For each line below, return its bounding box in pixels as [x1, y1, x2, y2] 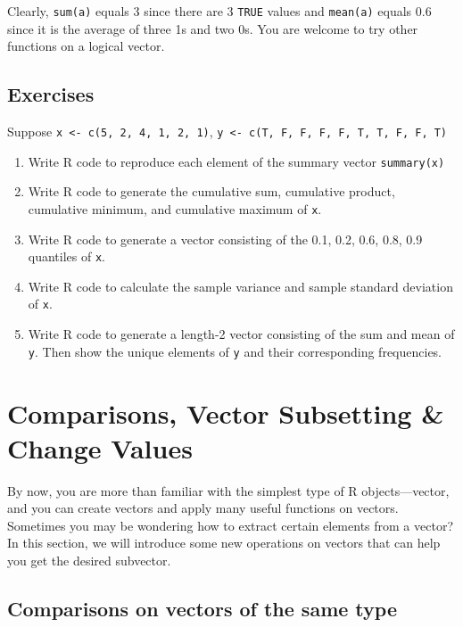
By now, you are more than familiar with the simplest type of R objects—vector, [7, 481, 450, 499]
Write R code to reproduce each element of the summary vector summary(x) [28, 152, 445, 170]
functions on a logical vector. [7, 37, 165, 55]
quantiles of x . [28, 247, 106, 266]
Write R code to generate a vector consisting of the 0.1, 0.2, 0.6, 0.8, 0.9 [28, 229, 423, 248]
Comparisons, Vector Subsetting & [7, 394, 444, 431]
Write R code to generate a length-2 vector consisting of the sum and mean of [28, 325, 455, 343]
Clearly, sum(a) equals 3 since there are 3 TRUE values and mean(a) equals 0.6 [7, 2, 432, 20]
